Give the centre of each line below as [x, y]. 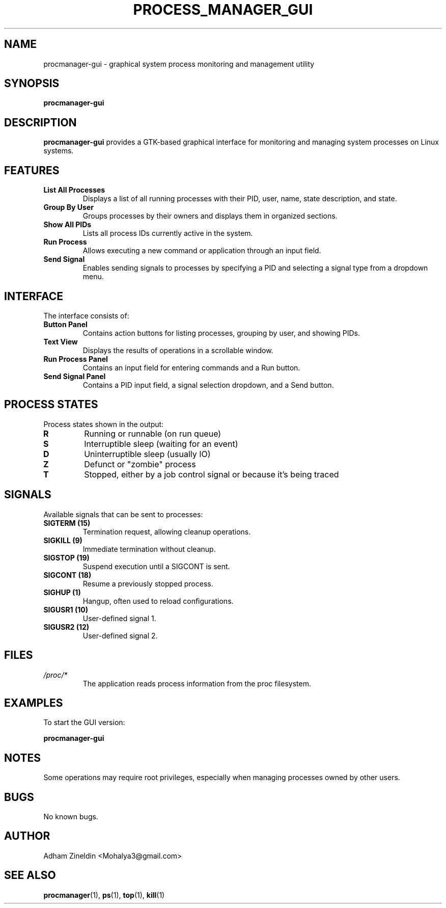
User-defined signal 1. [119, 618]
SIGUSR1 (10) [66, 609]
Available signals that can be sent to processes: [123, 514]
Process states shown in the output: [104, 424]
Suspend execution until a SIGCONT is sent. [156, 566]
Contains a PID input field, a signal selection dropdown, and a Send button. [208, 385]
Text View [61, 341]
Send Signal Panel [75, 376]
